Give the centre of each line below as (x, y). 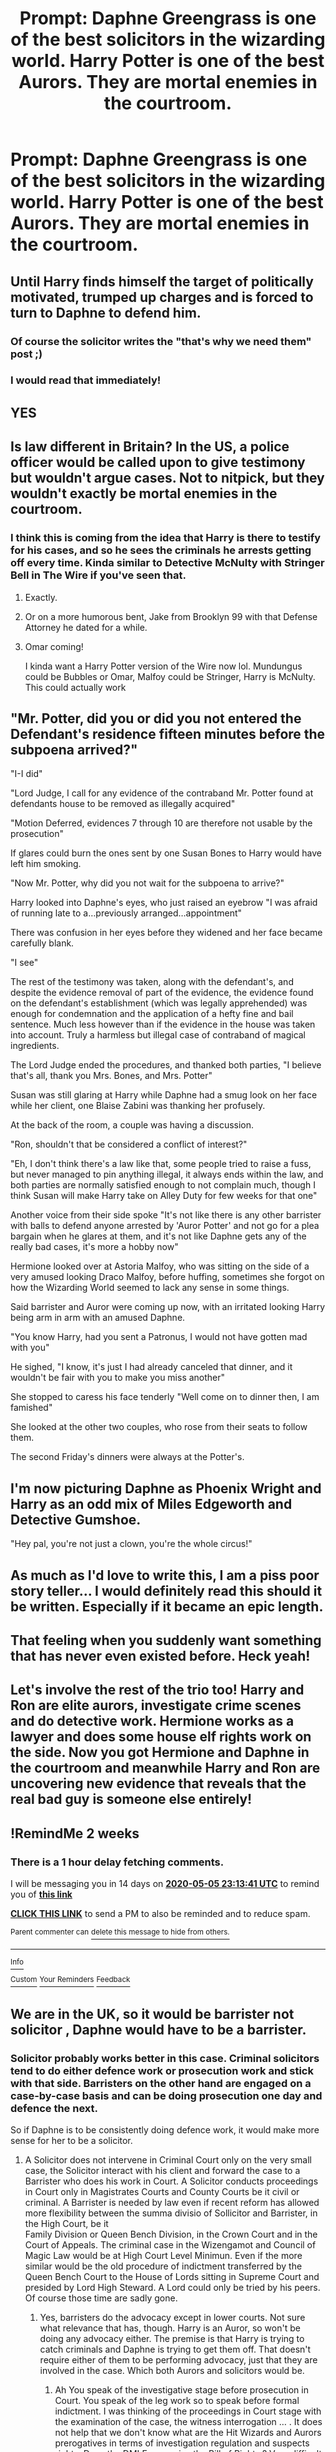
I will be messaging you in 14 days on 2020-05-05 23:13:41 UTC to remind (165, 1883)
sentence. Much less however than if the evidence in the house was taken (163, 1024)
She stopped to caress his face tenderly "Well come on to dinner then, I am (165, 1397)
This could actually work (75, 687)
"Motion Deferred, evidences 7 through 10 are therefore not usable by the (161, 823)
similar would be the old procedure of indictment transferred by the (163, 2266)
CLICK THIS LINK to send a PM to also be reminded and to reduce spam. (160, 1913)
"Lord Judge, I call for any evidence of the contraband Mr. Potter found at (162, 793)
